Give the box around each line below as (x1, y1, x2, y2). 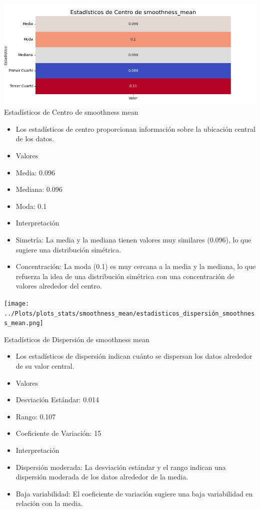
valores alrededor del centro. (15, 281, 102, 291)
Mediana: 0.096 (15, 184, 62, 194)
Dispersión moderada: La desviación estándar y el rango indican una (15, 461, 226, 472)
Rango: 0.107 (15, 411, 56, 421)
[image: (4, 300, 29, 307)
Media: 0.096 (15, 167, 55, 177)
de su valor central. (15, 361, 74, 371)
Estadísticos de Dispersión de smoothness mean (4, 334, 149, 344)
